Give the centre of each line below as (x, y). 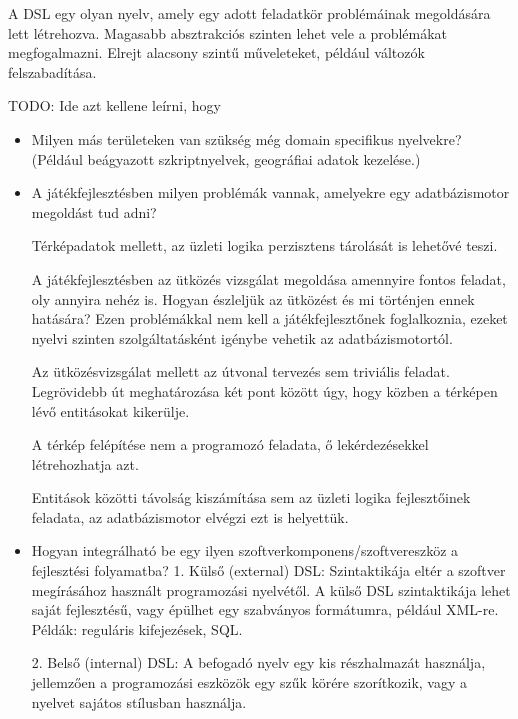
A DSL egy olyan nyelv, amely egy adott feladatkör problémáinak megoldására (249, 13)
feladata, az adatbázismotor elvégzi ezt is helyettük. (190, 516)
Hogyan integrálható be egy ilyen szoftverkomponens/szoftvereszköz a (245, 550)
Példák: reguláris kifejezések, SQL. (137, 628)
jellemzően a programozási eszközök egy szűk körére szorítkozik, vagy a (249, 682)
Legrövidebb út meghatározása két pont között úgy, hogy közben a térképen (264, 390)
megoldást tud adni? (94, 211)
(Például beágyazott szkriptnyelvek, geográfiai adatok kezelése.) (226, 158)
